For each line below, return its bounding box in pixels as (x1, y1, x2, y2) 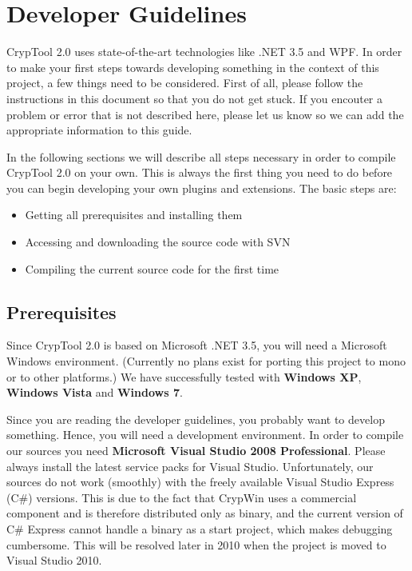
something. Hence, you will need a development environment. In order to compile (6, 426, 404, 443)
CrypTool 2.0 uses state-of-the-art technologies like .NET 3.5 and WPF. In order (6, 43, 402, 60)
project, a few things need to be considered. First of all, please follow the (6, 74, 363, 91)
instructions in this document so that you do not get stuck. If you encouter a (6, 90, 383, 106)
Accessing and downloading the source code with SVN (25, 234, 291, 250)
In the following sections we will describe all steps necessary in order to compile (6, 148, 396, 165)
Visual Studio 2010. (6, 552, 102, 569)
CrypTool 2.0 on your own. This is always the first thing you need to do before (6, 164, 393, 181)
